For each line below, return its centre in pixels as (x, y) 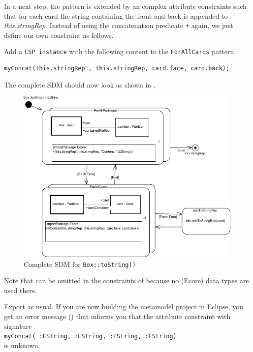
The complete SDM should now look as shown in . (80, 84)
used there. (21, 290)
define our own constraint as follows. (59, 35)
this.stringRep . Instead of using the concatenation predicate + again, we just (119, 25)
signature (18, 326)
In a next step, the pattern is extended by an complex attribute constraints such (125, 6)
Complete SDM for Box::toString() (80, 264)
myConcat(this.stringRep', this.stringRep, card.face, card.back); (117, 69)
